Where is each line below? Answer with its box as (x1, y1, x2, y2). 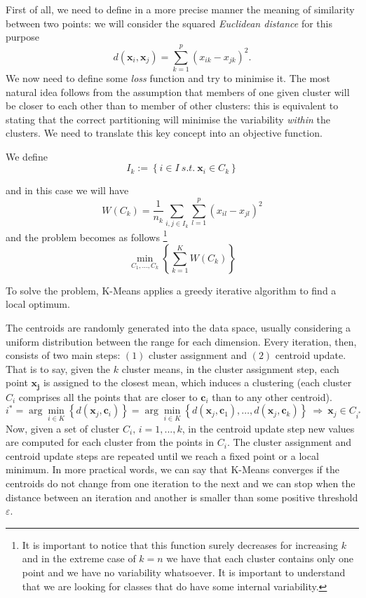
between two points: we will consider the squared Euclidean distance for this (6, 15, 332, 30)
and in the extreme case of (22, 551, 136, 566)
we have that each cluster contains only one (166, 551, 353, 566)
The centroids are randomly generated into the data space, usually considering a (6, 320, 351, 335)
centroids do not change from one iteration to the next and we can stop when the (6, 476, 355, 491)
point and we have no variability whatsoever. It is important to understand (22, 565, 346, 580)
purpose (6, 29, 39, 44)
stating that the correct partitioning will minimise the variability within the (6, 111, 330, 126)
